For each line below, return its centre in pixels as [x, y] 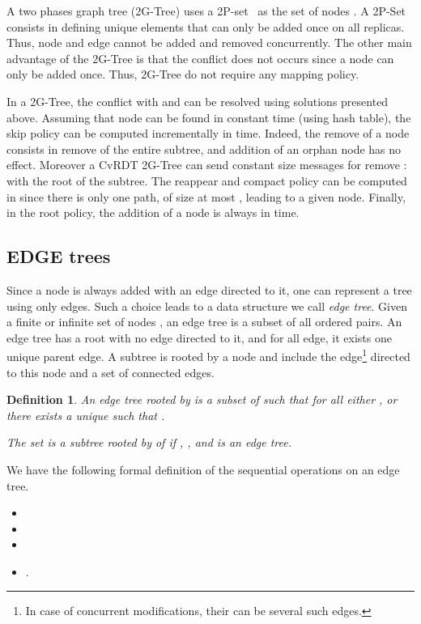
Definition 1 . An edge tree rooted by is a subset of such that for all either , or [202, 399]
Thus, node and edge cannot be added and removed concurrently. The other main [209, 42]
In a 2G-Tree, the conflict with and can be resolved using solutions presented [198, 101]
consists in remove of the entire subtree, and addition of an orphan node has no [204, 149]
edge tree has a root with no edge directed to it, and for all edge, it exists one [199, 337]
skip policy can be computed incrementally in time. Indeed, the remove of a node [208, 133]
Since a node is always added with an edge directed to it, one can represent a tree [209, 289]
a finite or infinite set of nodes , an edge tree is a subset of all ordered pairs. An [204, 322]
